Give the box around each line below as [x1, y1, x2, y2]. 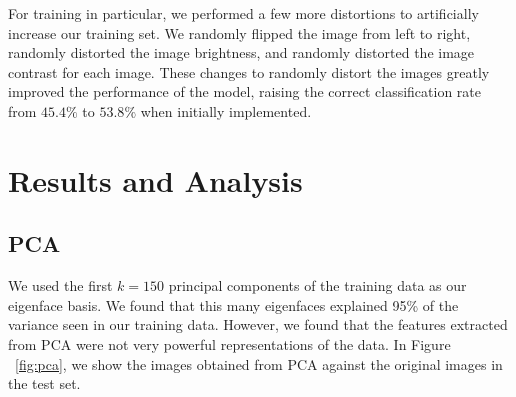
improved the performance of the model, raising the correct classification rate [8, 81, 481, 102]
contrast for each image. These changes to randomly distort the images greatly [8, 61, 490, 82]
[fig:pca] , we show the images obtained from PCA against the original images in [15, 353, 503, 374]
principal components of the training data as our [168, 275, 467, 296]
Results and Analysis [8, 159, 303, 200]
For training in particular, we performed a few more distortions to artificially [8, 3, 479, 23]
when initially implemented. [140, 100, 312, 121]
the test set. [8, 373, 81, 394]
